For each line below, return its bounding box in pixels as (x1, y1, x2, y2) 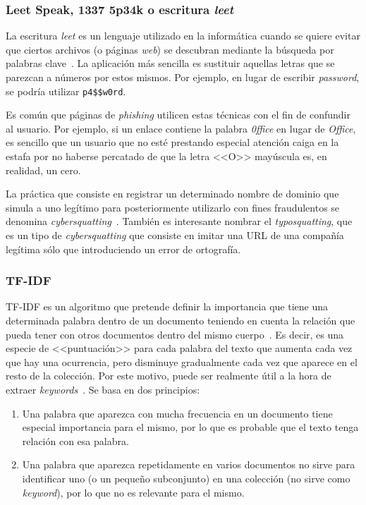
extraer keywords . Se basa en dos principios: (6, 382, 200, 396)
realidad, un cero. (6, 162, 81, 177)
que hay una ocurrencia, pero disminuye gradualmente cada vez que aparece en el (6, 354, 358, 369)
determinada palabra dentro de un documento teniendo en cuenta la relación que (6, 313, 355, 327)
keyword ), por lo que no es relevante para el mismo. (22, 485, 245, 499)
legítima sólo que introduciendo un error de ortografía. (6, 241, 241, 256)
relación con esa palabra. (22, 433, 129, 448)
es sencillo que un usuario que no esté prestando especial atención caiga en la (6, 135, 339, 150)
